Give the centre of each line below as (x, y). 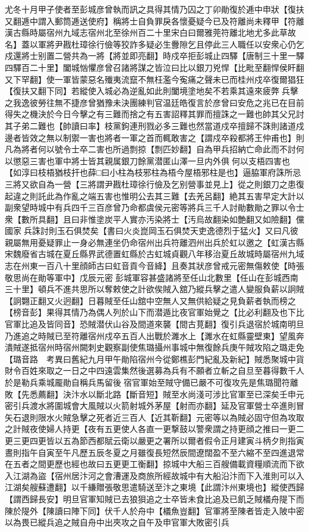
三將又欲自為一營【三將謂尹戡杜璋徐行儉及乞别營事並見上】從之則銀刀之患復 (154, 184)
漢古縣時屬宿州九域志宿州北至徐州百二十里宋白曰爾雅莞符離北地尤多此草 (146, 32)
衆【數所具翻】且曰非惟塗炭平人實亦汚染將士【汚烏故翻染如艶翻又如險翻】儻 (154, 219)
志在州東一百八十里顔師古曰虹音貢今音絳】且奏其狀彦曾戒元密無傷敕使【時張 (154, 266)
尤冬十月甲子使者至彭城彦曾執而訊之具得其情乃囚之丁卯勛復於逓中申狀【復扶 (154, 9)
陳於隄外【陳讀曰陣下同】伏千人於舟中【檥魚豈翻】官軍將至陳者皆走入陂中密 (154, 510)
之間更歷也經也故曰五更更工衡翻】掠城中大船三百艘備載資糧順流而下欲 (167, 464)
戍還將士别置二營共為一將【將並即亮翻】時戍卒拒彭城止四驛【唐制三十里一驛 (154, 56)
